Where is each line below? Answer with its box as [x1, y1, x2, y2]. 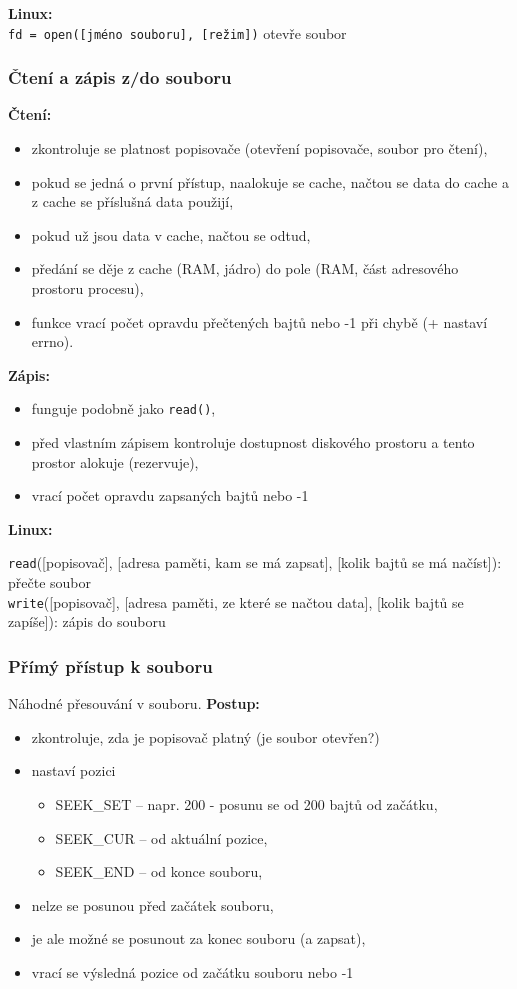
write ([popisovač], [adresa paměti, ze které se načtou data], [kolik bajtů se [8, 591, 464, 612]
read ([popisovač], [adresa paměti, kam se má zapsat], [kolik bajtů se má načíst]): [8, 552, 502, 573]
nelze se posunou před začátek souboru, [31, 894, 274, 915]
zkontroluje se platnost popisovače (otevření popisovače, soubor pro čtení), [31, 138, 488, 159]
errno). [31, 331, 74, 352]
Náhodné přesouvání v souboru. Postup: [8, 693, 260, 714]
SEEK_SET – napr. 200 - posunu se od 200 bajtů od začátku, [55, 793, 438, 814]
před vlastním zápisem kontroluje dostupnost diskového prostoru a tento [31, 432, 475, 453]
